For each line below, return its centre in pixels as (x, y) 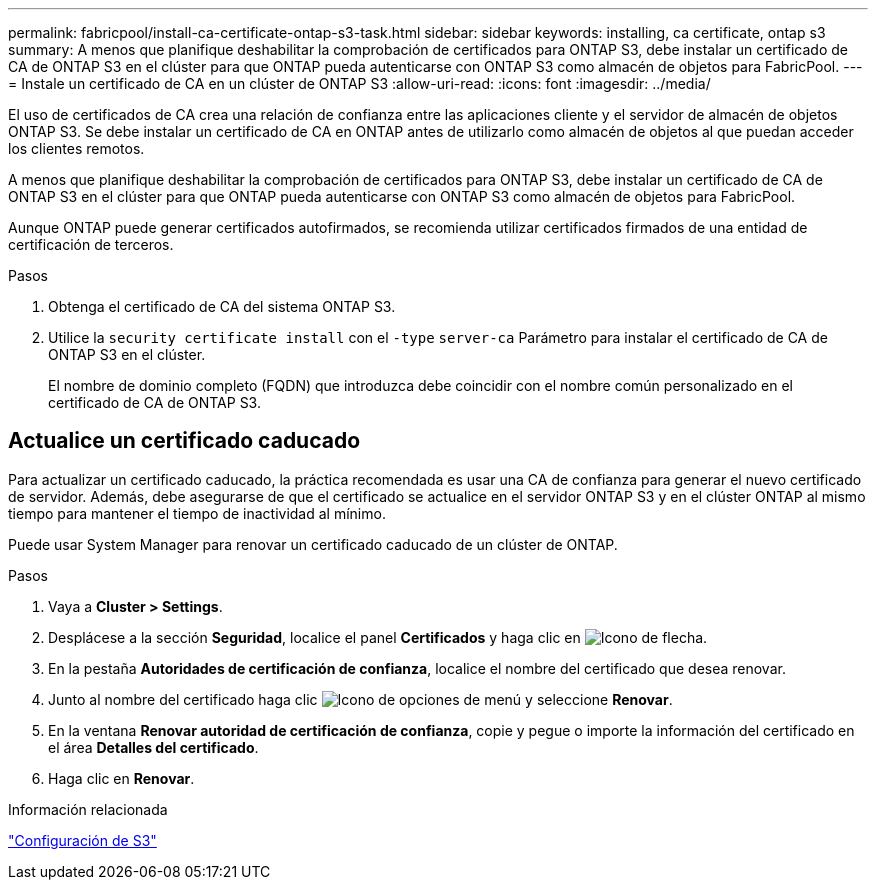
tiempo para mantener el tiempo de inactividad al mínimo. (197, 513)
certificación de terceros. (91, 244)
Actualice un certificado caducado (184, 441)
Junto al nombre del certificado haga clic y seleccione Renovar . (360, 699)
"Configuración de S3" (82, 840)
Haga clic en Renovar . (121, 778)
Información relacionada (88, 809)
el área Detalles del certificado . (153, 747)
